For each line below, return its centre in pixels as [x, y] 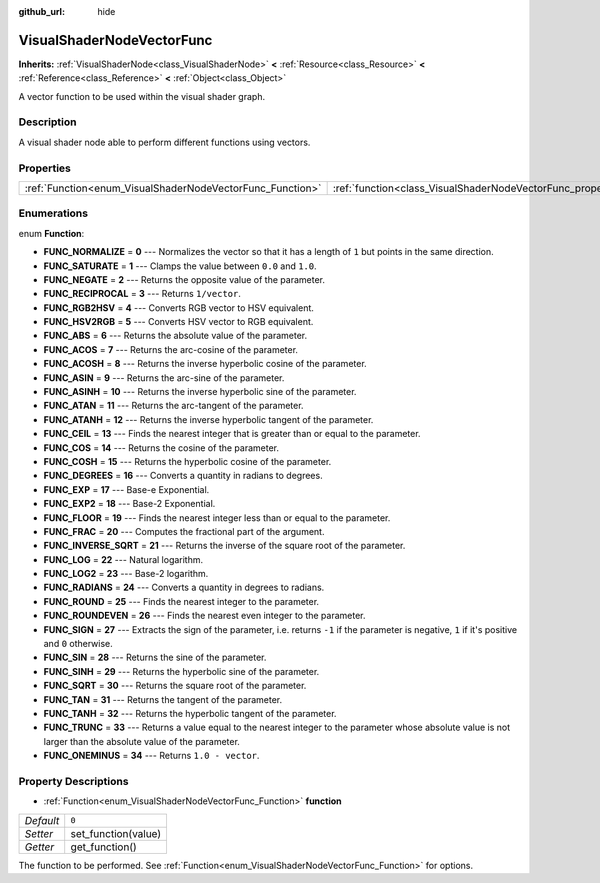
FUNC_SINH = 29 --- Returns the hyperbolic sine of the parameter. [181, 671]
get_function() [103, 847]
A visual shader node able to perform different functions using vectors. [164, 142]
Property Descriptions [73, 781]
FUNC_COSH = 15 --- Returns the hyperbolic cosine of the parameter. [187, 461]
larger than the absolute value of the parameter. [141, 741]
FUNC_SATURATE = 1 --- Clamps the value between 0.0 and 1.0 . [180, 266]
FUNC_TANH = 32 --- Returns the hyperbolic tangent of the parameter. [190, 713]
